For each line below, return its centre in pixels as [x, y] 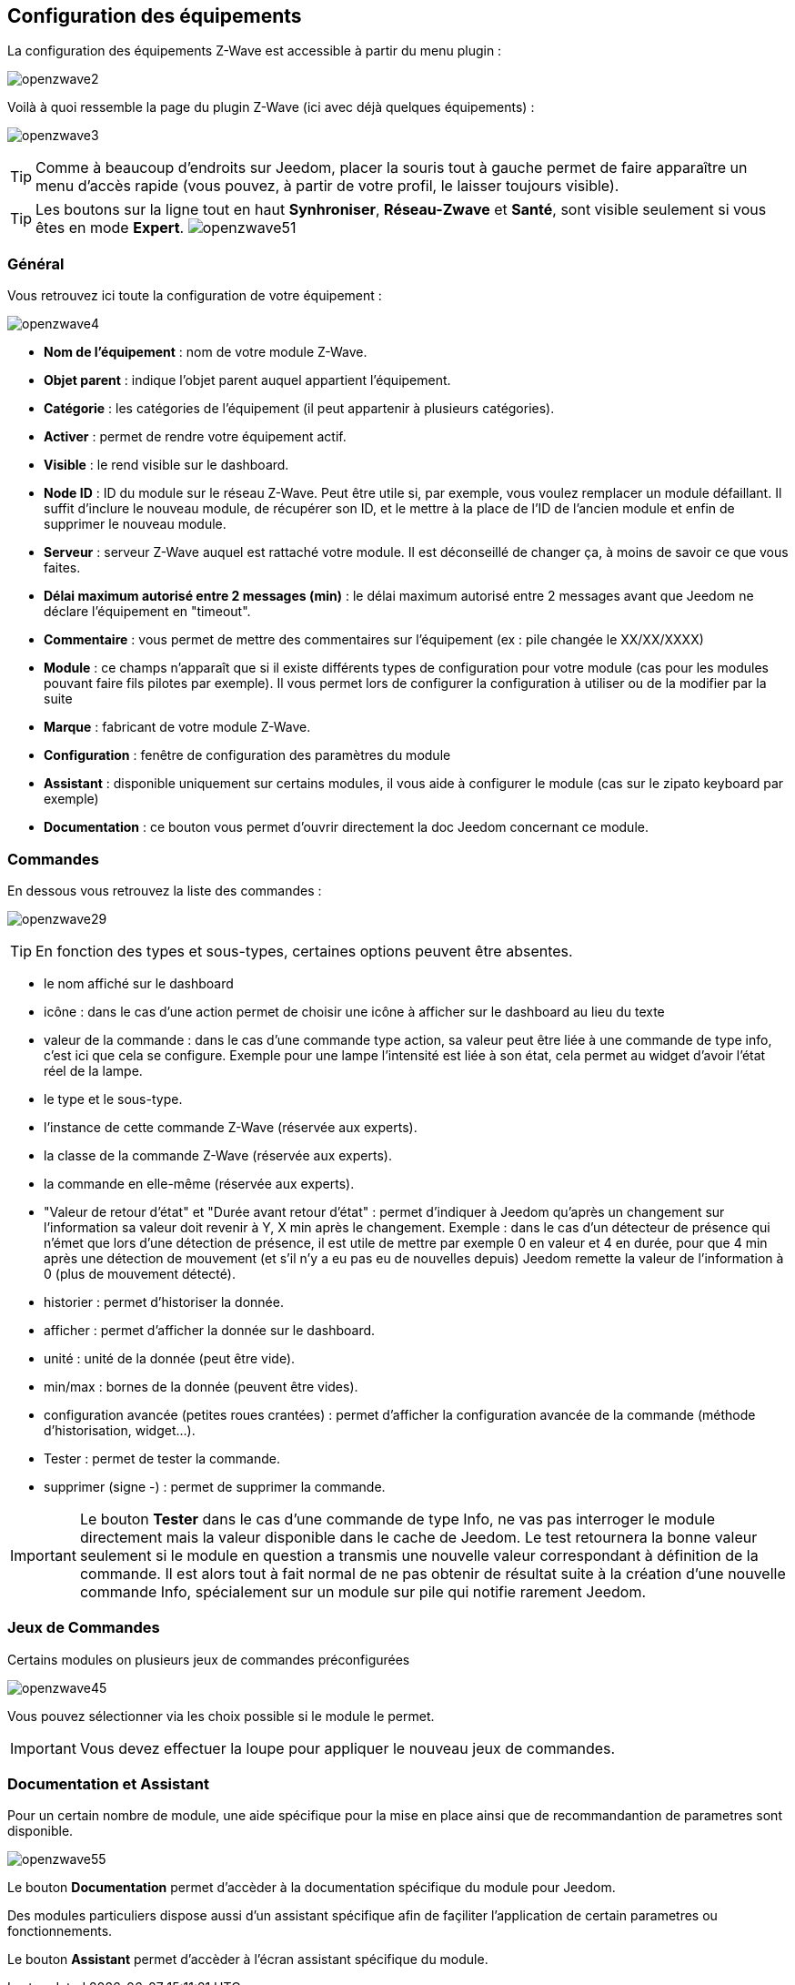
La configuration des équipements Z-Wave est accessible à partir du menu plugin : [255, 51]
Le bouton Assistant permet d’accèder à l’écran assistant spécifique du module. [248, 1960]
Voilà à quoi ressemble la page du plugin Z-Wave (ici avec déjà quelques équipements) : [271, 107]
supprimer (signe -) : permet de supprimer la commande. [215, 1486]
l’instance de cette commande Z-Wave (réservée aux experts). [231, 1127]
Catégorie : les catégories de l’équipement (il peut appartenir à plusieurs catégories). [299, 409]
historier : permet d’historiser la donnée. [164, 1301]
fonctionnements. [60, 1931]
